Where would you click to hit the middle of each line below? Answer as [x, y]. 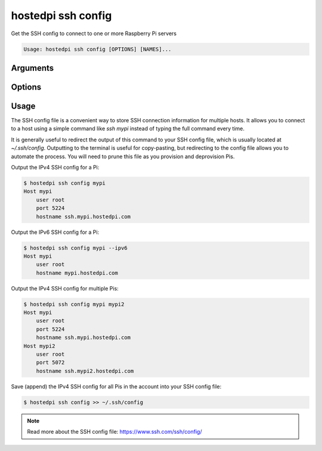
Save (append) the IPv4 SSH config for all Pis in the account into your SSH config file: [116, 386]
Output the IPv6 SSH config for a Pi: [55, 232]
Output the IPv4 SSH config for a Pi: [55, 168]
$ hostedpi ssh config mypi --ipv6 [75, 248]
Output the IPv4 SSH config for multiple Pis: [65, 288]
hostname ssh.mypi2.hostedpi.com [85, 371]
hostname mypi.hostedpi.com [77, 273]
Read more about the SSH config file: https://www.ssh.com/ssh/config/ [114, 432]
